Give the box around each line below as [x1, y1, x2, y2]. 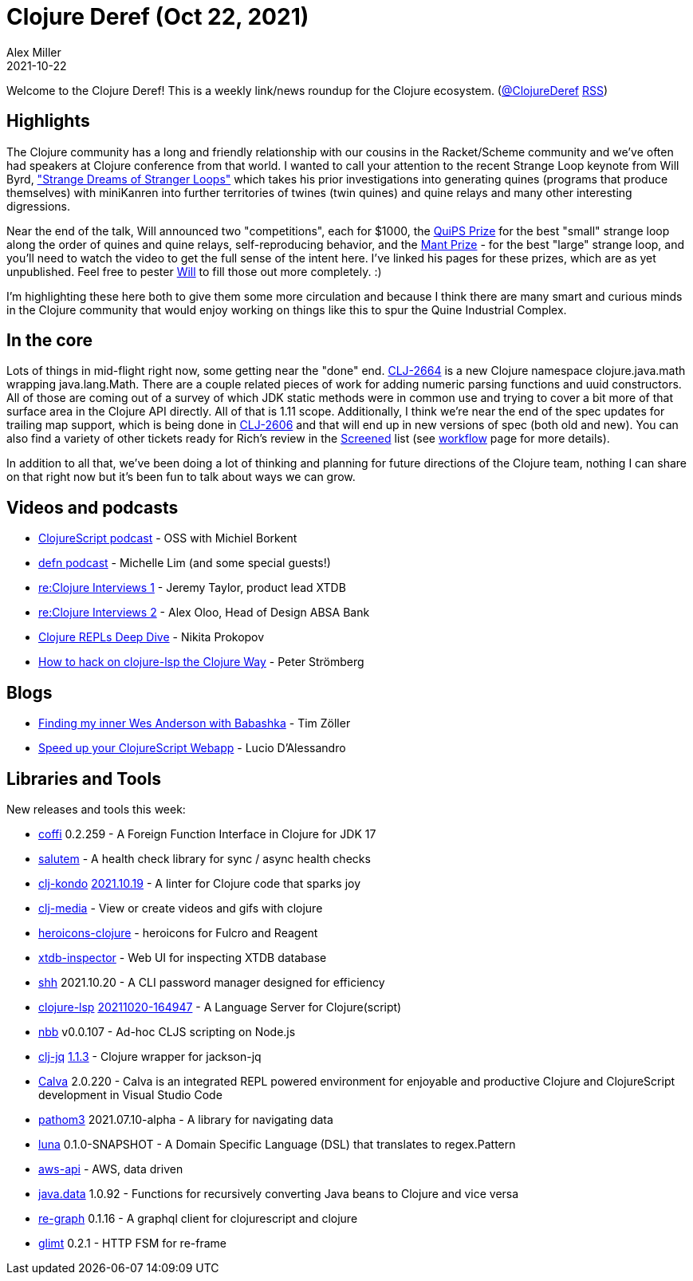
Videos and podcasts [6, 497, 179, 518]
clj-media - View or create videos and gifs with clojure [38, 901, 323, 915]
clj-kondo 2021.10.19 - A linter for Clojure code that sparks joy [38, 876, 361, 890]
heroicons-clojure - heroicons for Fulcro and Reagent [38, 925, 318, 940]
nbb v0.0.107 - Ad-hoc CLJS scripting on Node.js [38, 1024, 296, 1039]
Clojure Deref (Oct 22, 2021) [6, 3, 309, 30]
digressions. [6, 199, 71, 213]
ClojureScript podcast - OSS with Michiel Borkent [38, 531, 297, 546]
